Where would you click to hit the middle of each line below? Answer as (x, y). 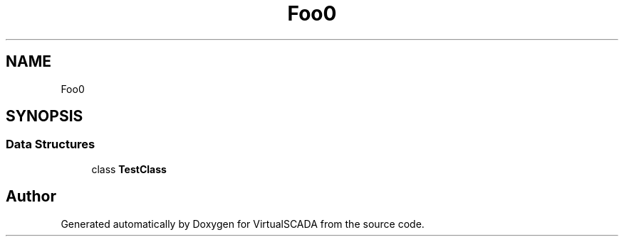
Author (31, 197)
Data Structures (51, 144)
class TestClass (129, 169)
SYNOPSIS (45, 116)
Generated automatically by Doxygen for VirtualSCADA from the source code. (243, 224)
